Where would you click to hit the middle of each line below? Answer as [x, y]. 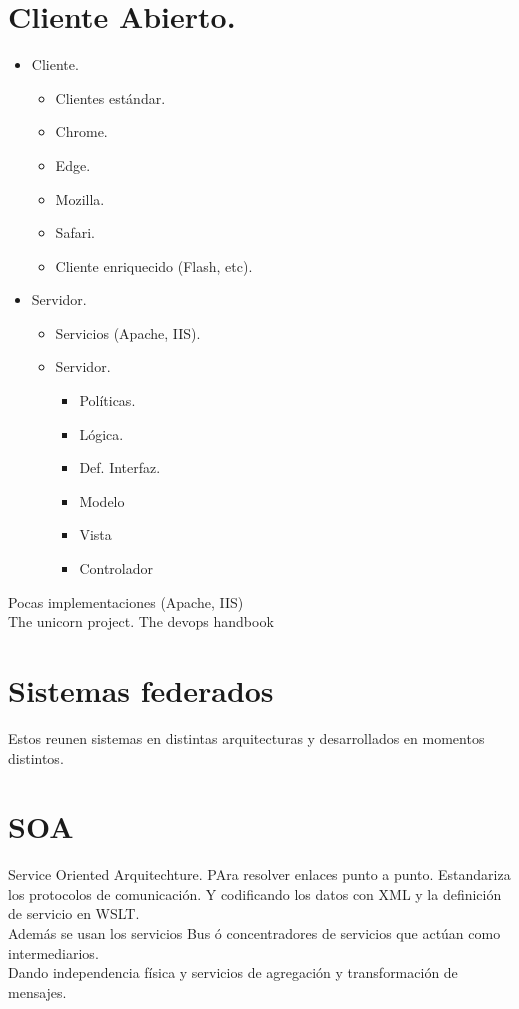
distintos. [36, 757]
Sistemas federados [141, 690]
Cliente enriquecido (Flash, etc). [154, 265]
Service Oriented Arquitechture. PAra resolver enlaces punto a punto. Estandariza [259, 874]
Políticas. [107, 400]
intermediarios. [53, 952]
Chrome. [81, 131]
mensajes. [37, 991]
